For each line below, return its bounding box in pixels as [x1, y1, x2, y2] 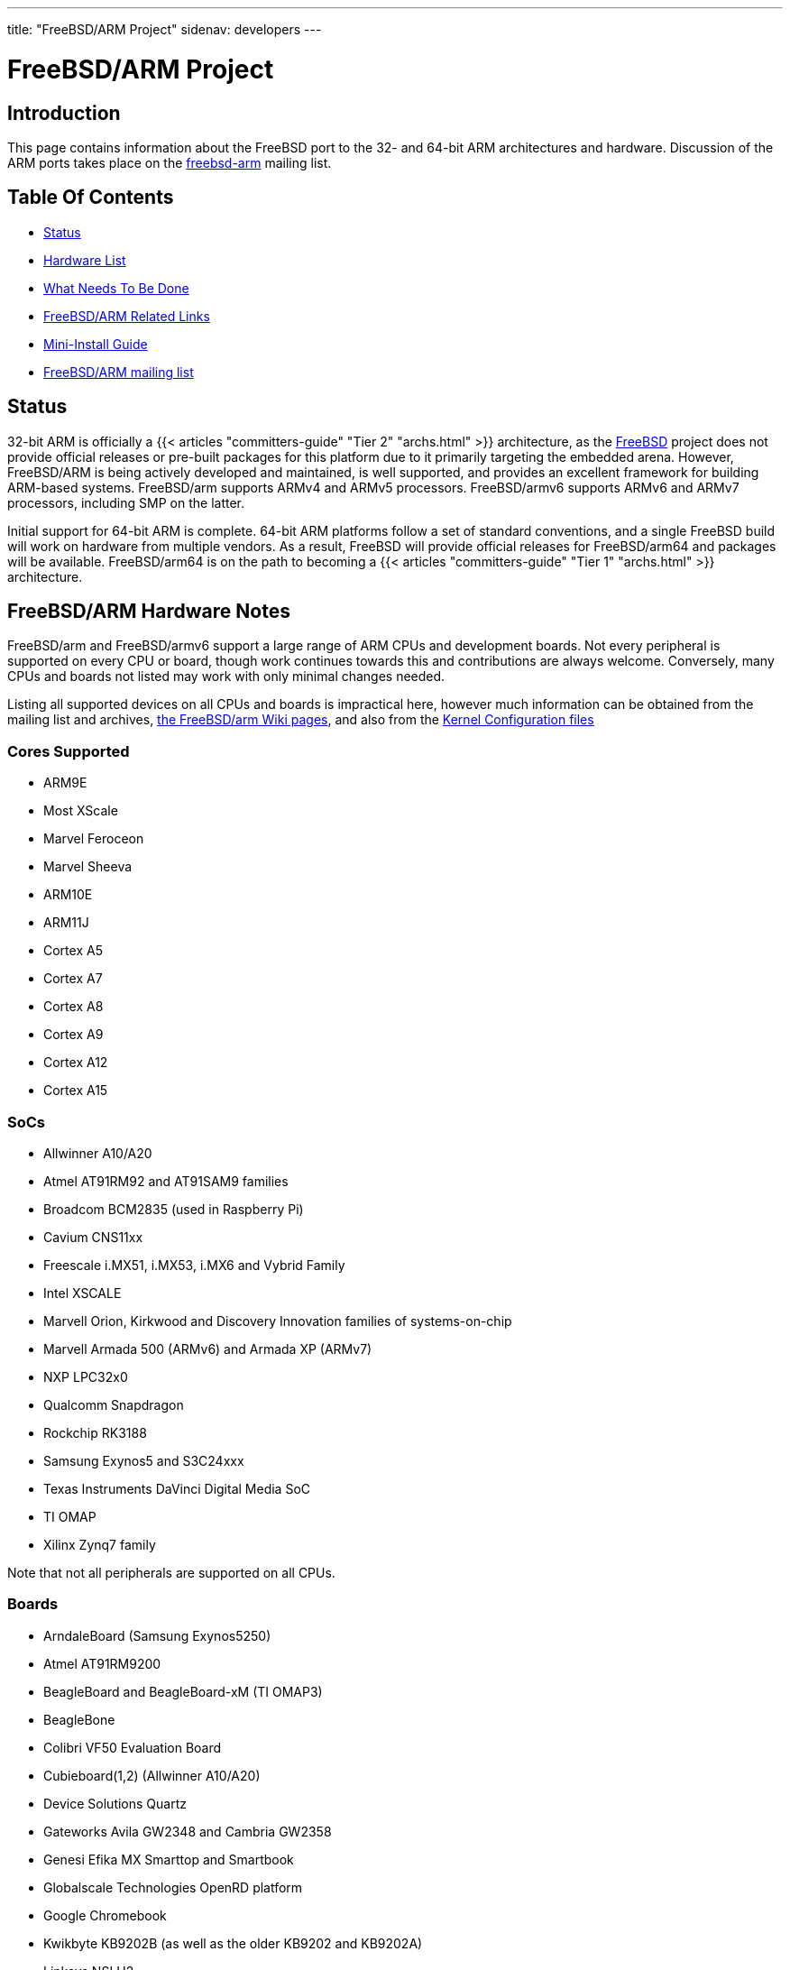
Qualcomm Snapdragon [43, 1396, 184, 1413]
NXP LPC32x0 [43, 1368, 128, 1385]
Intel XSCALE [43, 1284, 122, 1301]
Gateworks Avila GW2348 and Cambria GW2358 [43, 1823, 332, 1839]
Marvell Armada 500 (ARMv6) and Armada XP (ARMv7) [43, 1340, 372, 1357]
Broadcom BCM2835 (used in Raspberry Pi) [43, 1201, 304, 1217]
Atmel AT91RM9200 [43, 1655, 161, 1671]
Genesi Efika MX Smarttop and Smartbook [43, 1851, 294, 1867]
